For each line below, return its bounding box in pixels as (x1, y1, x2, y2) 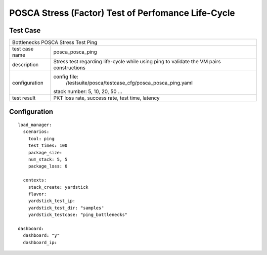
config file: (53, 73, 79, 80)
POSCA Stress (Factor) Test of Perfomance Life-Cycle (9, 7, 235, 18)
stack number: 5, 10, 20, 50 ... (53, 88, 123, 95)
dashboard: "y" (23, 233, 60, 238)
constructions (53, 64, 86, 71)
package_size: (28, 150, 63, 155)
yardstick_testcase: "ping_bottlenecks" (28, 212, 128, 217)
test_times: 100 (28, 143, 68, 148)
